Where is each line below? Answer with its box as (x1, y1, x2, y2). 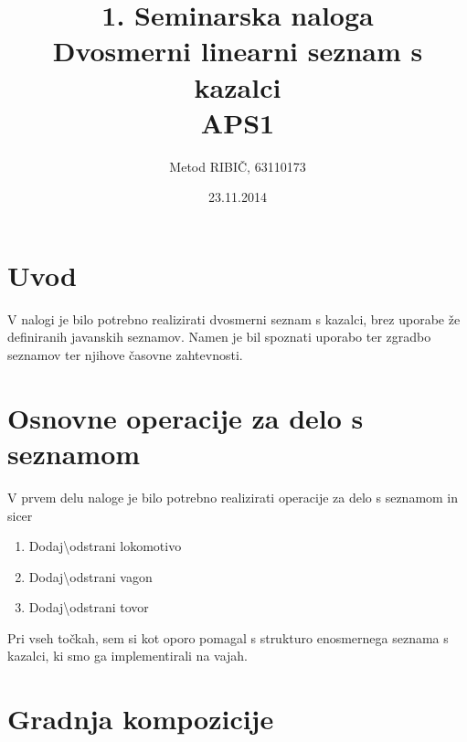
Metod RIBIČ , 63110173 (169, 156, 306, 175)
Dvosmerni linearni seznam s (52, 32, 423, 69)
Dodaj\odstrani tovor (28, 598, 149, 617)
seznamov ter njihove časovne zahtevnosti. (7, 345, 243, 364)
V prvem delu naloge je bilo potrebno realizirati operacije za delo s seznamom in (7, 487, 459, 506)
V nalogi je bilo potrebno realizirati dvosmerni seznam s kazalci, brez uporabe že (7, 309, 461, 328)
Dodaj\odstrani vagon (28, 567, 153, 586)
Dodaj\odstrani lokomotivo (28, 536, 182, 556)
